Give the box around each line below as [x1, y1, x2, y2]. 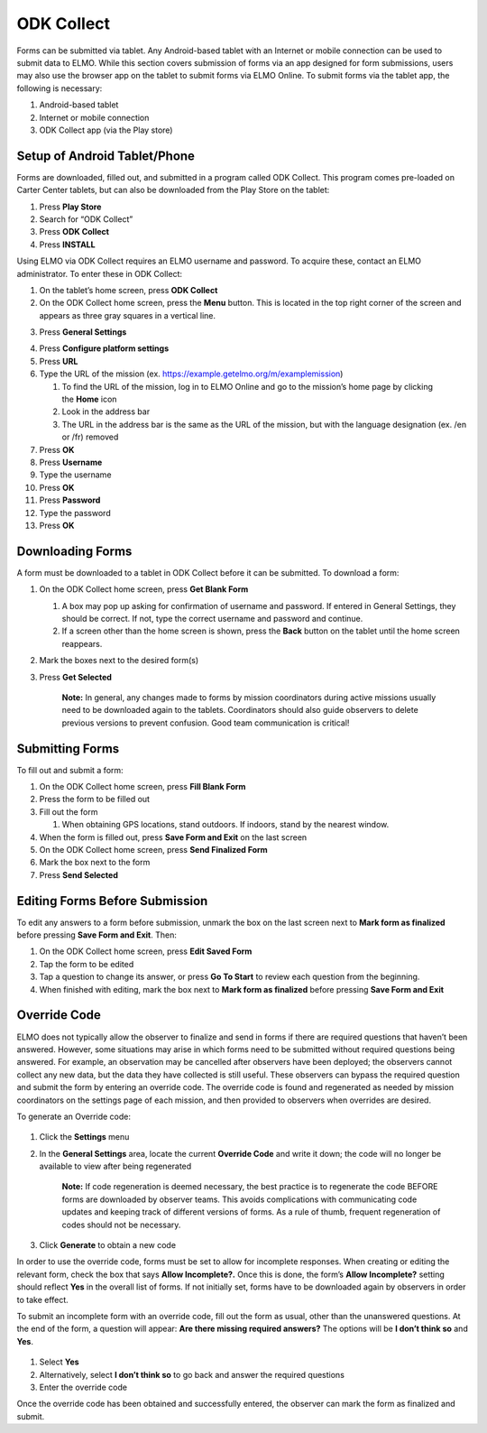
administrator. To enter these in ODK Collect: [16, 268, 183, 279]
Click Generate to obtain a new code [39, 1240, 176, 1251]
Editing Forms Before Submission [16, 893, 208, 909]
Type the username [39, 469, 112, 480]
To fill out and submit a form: [16, 764, 124, 775]
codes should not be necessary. [61, 1219, 181, 1230]
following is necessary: [16, 82, 103, 94]
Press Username [39, 457, 103, 467]
